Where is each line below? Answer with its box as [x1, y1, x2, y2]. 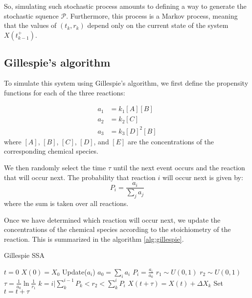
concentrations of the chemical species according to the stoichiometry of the [4, 224, 231, 234]
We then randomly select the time [4, 162, 106, 172]
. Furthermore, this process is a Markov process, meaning [66, 10, 238, 21]
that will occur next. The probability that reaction [4, 172, 156, 182]
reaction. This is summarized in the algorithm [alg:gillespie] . [4, 233, 184, 244]
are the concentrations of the [128, 136, 214, 146]
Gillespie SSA [4, 250, 45, 260]
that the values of [4, 20, 57, 30]
